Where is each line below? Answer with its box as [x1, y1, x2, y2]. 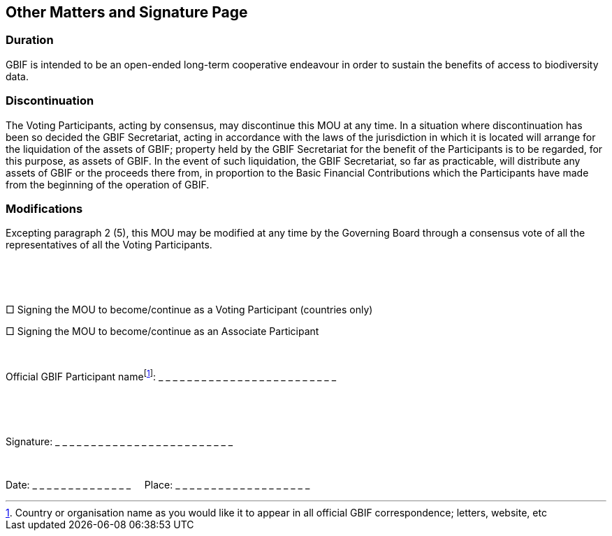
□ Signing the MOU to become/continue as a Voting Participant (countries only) [6, 304, 373, 316]
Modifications [6, 201, 83, 216]
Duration [6, 33, 54, 47]
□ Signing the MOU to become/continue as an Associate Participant [6, 325, 319, 338]
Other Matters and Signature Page [6, 3, 248, 21]
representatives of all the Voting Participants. [6, 239, 212, 251]
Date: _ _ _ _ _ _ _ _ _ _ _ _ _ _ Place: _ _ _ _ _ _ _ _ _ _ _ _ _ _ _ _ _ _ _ [6, 478, 310, 491]
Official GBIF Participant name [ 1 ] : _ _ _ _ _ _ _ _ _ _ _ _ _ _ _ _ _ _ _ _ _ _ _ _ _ [6, 368, 337, 382]
